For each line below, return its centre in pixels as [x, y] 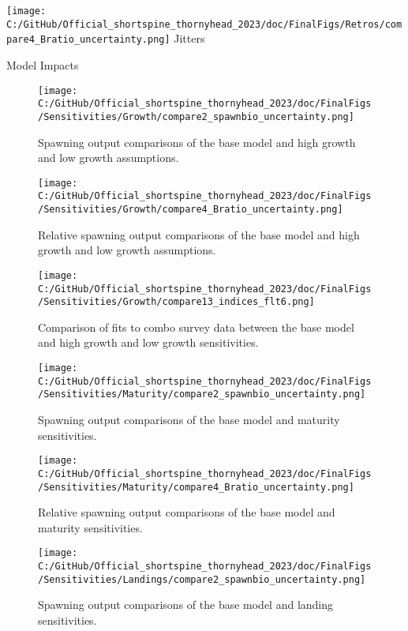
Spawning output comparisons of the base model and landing [186, 605]
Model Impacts [43, 64]
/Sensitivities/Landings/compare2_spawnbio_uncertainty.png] [202, 579]
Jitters [189, 38]
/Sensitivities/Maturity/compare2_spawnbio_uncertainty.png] [202, 394]
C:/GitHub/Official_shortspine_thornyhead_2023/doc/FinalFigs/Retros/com [204, 24]
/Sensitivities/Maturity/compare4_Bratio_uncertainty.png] [196, 487]
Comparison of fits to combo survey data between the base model [196, 327]
